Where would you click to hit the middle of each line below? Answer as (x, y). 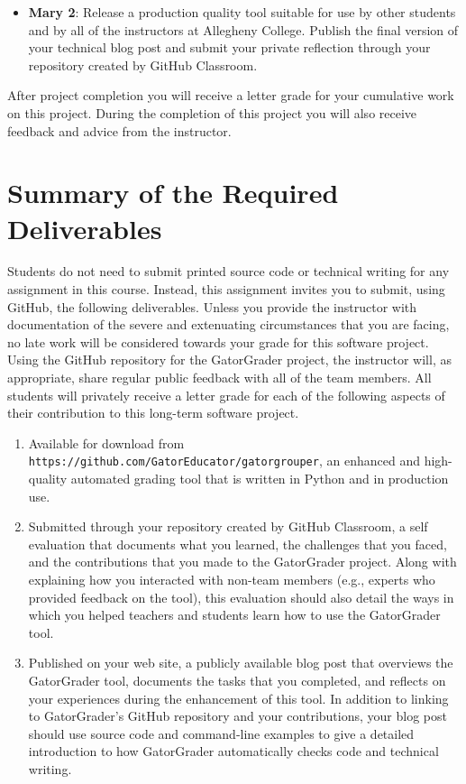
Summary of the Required (173, 193)
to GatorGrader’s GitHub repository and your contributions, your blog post (238, 716)
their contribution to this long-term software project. (153, 413)
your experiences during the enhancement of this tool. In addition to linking (238, 698)
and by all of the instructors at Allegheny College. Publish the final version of (243, 29)
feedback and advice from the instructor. (119, 130)
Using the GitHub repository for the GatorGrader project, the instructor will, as (229, 360)
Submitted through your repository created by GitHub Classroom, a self (228, 526)
